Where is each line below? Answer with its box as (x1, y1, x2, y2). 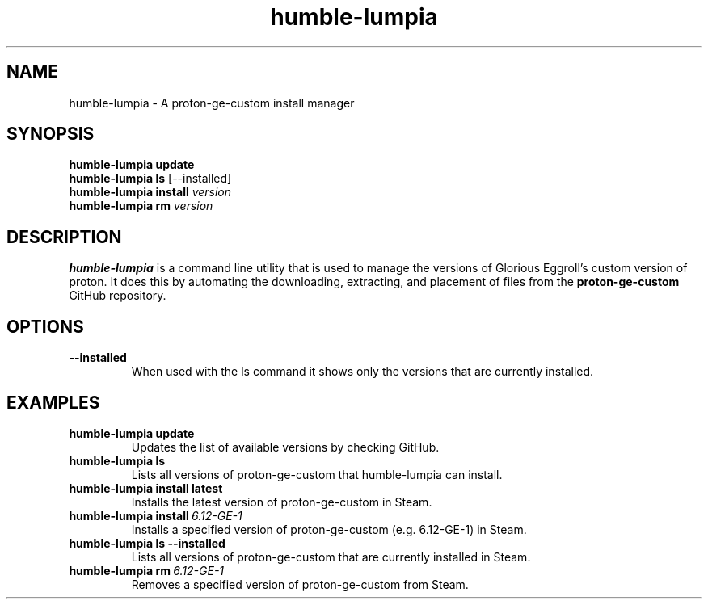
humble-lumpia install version (69, 185, 232, 200)
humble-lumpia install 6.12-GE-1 (69, 508, 242, 523)
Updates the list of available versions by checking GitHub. (131, 439, 440, 454)
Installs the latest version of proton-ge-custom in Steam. (131, 494, 432, 509)
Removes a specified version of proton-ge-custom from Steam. (131, 577, 469, 591)
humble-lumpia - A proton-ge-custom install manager (69, 95, 355, 110)
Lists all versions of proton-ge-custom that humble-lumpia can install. (131, 467, 503, 481)
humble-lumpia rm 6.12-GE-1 (69, 563, 225, 578)
